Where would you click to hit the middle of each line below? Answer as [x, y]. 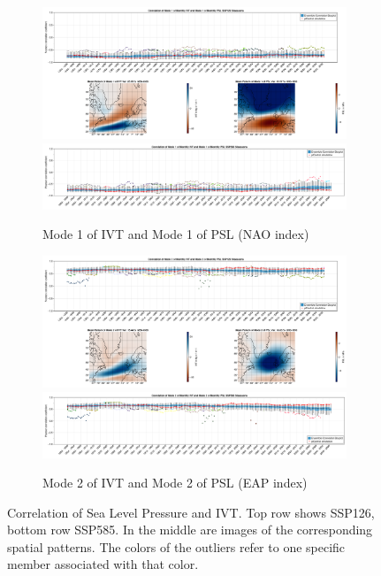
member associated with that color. [103, 564]
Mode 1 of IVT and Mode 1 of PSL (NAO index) [176, 234]
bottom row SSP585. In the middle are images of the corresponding [190, 530]
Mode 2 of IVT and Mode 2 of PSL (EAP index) [175, 483]
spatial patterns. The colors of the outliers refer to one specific [176, 546]
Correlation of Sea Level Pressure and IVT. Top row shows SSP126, [191, 512]
